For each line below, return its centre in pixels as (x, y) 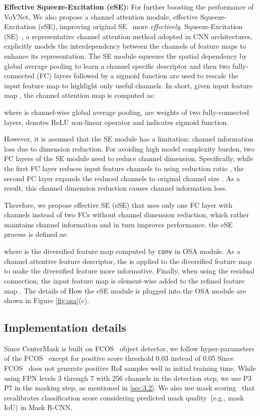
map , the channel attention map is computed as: (80, 95)
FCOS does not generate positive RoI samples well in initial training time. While (130, 368)
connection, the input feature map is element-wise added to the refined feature (124, 280)
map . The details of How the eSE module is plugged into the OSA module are (125, 290)
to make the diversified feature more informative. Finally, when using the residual (129, 271)
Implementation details (65, 327)
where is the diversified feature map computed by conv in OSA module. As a (122, 251)
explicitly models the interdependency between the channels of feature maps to (125, 46)
